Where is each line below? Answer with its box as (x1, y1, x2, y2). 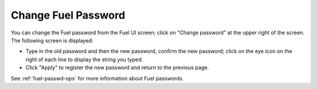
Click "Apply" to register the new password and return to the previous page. (25, 64, 210, 71)
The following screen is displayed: (11, 37, 94, 44)
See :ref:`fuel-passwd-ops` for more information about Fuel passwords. (11, 74, 184, 81)
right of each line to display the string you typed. (25, 56, 143, 63)
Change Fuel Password (11, 9, 126, 22)
